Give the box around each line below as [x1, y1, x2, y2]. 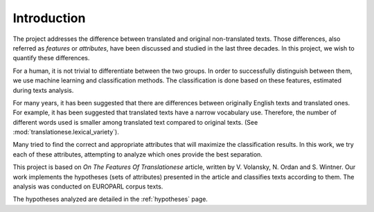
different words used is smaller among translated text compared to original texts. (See [12, 118, 258, 126]
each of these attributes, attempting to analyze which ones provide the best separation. [12, 150, 263, 159]
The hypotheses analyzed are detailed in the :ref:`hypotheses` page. [12, 195, 208, 204]
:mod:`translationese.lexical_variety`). [12, 128, 119, 136]
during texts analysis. [12, 86, 74, 94]
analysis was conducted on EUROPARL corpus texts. [12, 182, 163, 191]
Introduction [12, 10, 86, 26]
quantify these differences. [12, 54, 90, 62]
